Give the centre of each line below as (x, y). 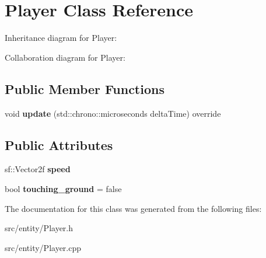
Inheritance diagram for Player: (61, 38)
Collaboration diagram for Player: (65, 57)
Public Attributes (59, 144)
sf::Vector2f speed (38, 169)
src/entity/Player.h (39, 228)
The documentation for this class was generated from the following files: (133, 208)
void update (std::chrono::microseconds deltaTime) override (113, 113)
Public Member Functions (85, 88)
